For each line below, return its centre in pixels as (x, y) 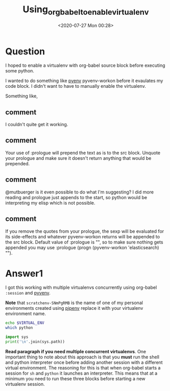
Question (25, 51)
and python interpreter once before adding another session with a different (84, 362)
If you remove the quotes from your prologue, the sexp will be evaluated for (85, 231)
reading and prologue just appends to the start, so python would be (76, 197)
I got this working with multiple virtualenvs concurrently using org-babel (81, 287)
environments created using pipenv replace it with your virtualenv (74, 308)
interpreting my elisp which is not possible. (50, 203)
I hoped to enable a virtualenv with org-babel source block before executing (85, 65)
